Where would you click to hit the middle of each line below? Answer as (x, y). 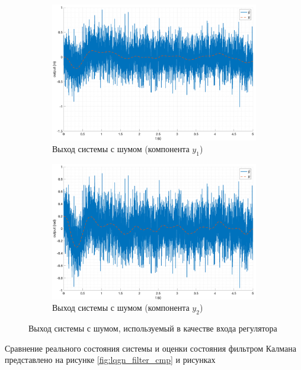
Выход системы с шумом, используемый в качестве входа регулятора (153, 328)
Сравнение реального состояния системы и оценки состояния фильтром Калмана (150, 348)
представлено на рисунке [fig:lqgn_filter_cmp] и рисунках (110, 360)
